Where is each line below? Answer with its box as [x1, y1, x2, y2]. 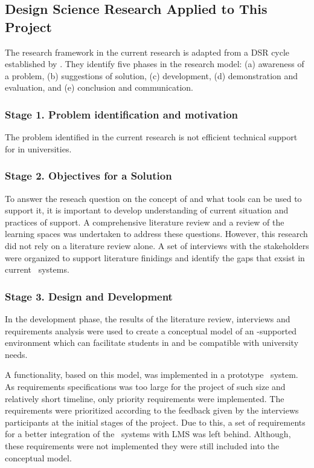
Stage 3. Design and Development [5, 288, 173, 304]
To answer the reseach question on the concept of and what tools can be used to [5, 192, 302, 204]
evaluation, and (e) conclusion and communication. [5, 81, 193, 94]
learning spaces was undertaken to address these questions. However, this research [5, 227, 308, 240]
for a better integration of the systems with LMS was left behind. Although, [5, 427, 291, 440]
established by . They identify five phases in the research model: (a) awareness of [5, 57, 304, 70]
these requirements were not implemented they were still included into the [5, 439, 280, 452]
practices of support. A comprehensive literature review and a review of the [5, 215, 284, 228]
